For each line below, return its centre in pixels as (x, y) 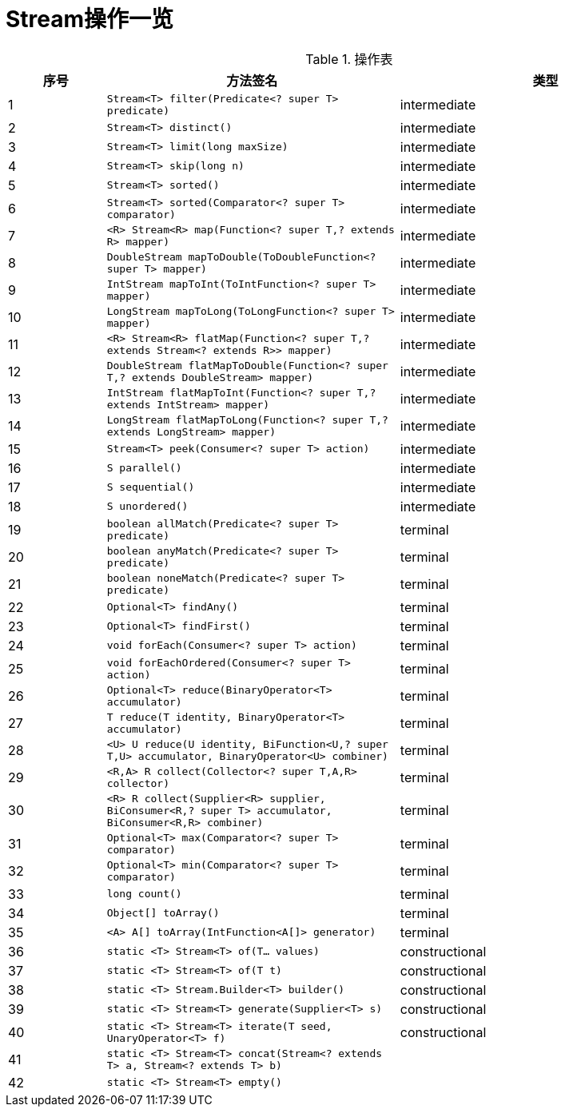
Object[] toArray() (163, 913)
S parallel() (144, 468)
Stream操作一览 (90, 19)
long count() (144, 894)
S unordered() (147, 507)
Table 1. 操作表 (349, 59)
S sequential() (151, 487)
